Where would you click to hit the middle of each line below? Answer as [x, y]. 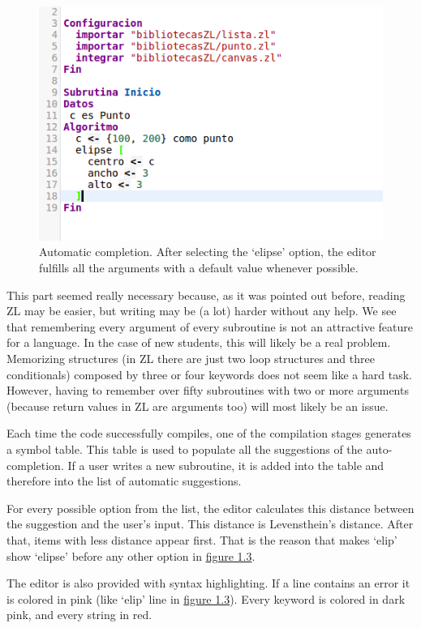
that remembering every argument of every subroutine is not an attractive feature [210, 326]
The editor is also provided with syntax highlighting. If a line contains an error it [208, 583]
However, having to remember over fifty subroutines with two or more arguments [208, 390]
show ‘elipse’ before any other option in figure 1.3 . [131, 555]
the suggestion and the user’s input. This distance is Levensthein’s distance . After [210, 524]
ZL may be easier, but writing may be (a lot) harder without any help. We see [202, 311]
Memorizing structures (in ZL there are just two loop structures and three [191, 359]
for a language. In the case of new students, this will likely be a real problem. [199, 342]
